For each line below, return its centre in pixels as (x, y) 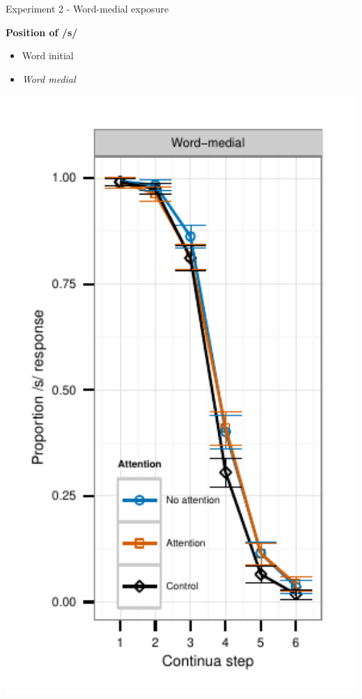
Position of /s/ (42, 32)
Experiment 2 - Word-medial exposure (87, 8)
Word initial (48, 55)
